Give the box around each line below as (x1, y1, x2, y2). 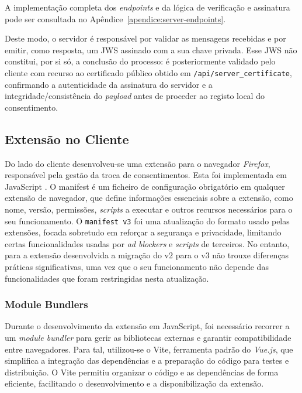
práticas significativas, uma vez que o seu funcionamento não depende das (5, 261, 269, 273)
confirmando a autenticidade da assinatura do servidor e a (5, 78, 213, 90)
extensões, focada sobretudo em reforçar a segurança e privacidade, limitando (5, 226, 282, 238)
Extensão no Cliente (5, 129, 129, 148)
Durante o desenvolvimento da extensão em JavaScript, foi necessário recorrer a (5, 320, 290, 332)
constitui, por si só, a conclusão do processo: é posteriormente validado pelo (5, 55, 276, 67)
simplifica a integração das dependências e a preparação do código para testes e (5, 354, 289, 367)
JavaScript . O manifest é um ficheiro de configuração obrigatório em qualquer (5, 180, 285, 192)
